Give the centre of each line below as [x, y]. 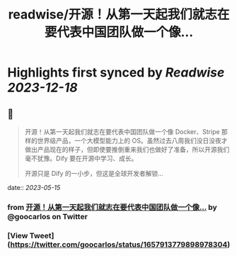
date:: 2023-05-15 [34, 188]
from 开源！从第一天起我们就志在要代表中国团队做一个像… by [112, 207]
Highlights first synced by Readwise [116, 73]
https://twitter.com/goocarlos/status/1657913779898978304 [119, 244]
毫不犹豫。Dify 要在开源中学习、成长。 [81, 158]
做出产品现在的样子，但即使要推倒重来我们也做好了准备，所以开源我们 [127, 149]
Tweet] [42, 235]
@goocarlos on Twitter [48, 216]
